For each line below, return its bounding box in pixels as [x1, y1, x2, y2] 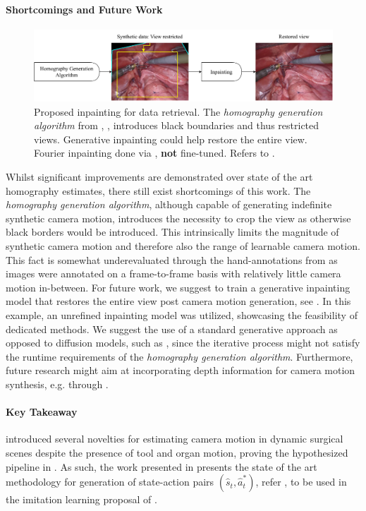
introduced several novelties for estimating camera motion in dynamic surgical [6, 431, 343, 446]
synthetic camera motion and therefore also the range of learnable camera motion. [6, 239, 360, 253]
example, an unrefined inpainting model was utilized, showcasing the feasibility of [6, 307, 358, 322]
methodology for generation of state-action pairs [6, 474, 214, 489]
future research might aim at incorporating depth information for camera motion [6, 363, 355, 378]
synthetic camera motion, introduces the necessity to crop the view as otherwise [6, 210, 351, 225]
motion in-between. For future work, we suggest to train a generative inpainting [6, 279, 350, 294]
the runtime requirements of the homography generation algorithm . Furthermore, [6, 349, 353, 363]
